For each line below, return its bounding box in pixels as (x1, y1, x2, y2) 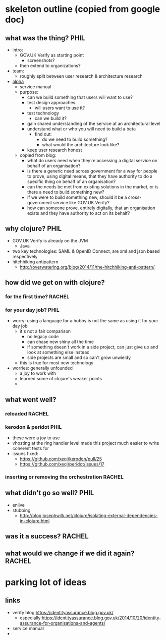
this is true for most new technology (19, 360, 94, 366)
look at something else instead (27, 349, 90, 355)
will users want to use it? (34, 105, 85, 111)
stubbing (12, 507, 31, 513)
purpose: (19, 89, 39, 95)
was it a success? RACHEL (5, 532, 89, 541)
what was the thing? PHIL (5, 34, 85, 42)
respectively (12, 253, 38, 259)
